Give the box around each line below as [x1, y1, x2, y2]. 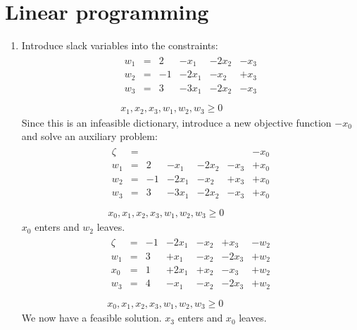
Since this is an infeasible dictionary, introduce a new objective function [21, 115, 332, 129]
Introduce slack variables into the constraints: [21, 38, 218, 53]
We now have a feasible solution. [21, 310, 162, 325]
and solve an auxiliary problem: [21, 129, 158, 144]
